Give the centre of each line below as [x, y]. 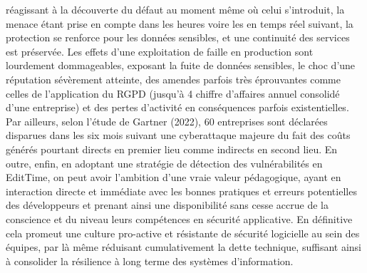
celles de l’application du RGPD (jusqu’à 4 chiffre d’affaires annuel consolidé [173, 93]
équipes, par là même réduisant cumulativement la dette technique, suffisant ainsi [183, 247]
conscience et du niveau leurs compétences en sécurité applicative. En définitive [179, 218]
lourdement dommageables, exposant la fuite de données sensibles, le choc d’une [181, 65]
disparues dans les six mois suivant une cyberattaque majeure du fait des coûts [178, 135]
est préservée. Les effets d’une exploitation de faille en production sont [160, 51]
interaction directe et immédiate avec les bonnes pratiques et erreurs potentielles [181, 191]
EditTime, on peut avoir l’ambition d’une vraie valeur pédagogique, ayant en [174, 177]
